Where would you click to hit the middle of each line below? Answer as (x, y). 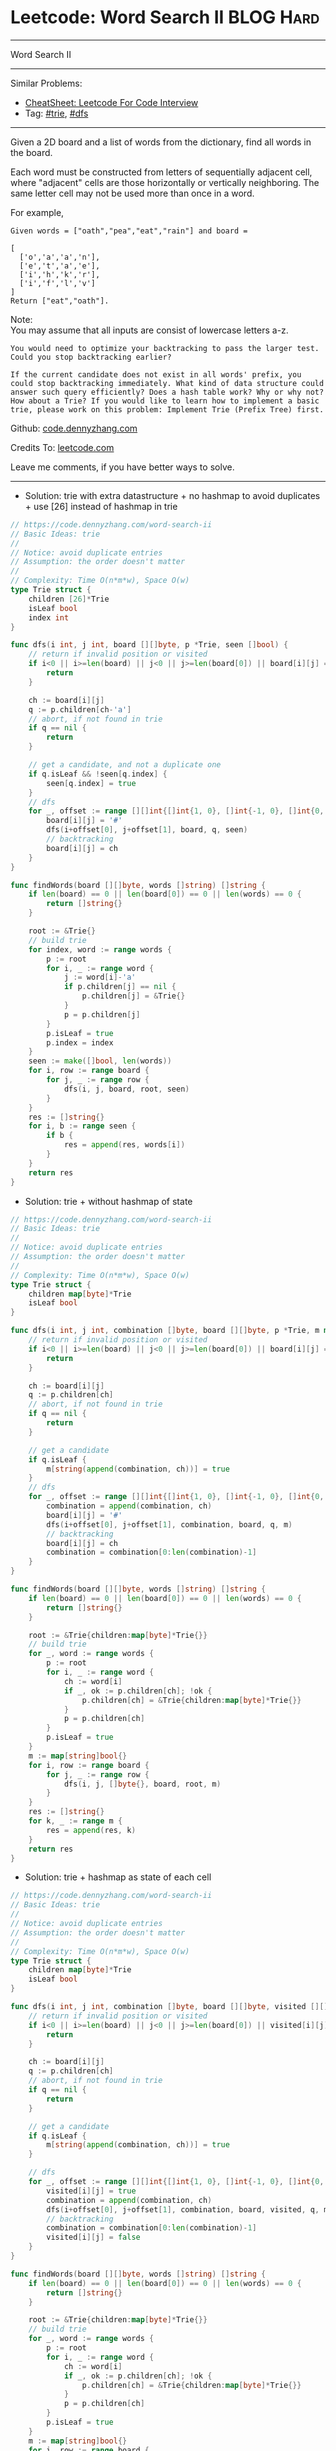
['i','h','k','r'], (60, 274)
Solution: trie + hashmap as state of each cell (118, 1877)
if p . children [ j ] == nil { (120, 987)
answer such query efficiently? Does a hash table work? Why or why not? (167, 392)
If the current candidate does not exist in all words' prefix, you (156, 374)
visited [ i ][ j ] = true (91, 2191)
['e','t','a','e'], (60, 266)
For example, (37, 212)
